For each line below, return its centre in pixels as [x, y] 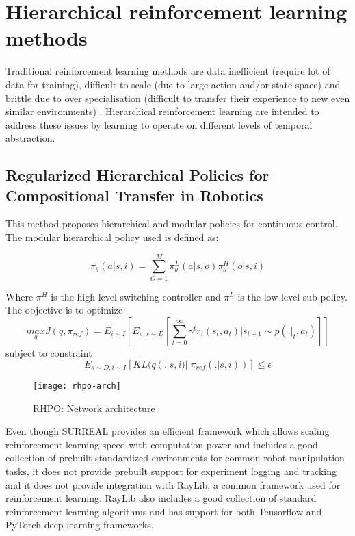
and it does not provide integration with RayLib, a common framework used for [173, 484]
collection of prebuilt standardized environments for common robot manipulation [175, 458]
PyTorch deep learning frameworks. [80, 525]
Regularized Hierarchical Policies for [137, 175]
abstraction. [30, 138]
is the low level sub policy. [292, 296]
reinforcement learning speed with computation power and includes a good [162, 444]
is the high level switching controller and [136, 296]
